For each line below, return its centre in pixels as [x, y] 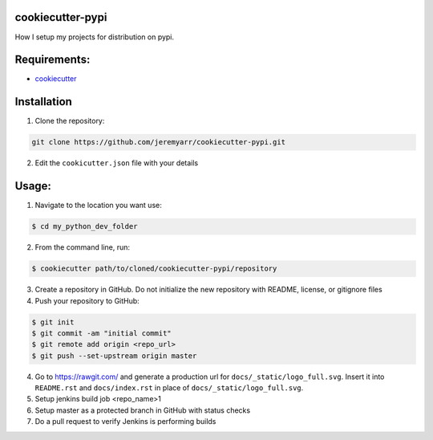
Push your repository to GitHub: [87, 300]
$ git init [53, 322]
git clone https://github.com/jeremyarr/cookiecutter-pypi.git [159, 142]
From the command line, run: [83, 247]
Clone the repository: [70, 121]
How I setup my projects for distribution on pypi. [95, 37]
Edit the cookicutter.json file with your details [117, 163]
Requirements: [53, 60]
